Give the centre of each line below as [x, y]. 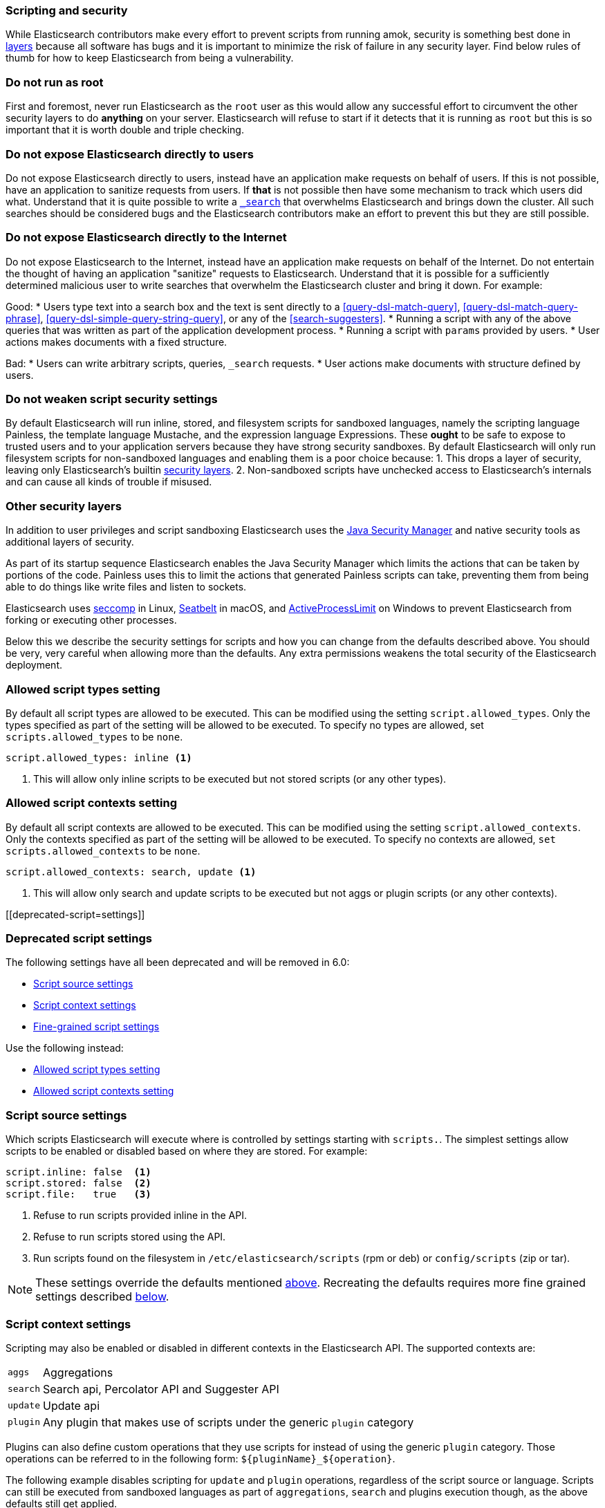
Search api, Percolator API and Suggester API [161, 1389]
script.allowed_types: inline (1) [99, 757]
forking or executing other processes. [91, 620]
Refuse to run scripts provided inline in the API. [140, 1216]
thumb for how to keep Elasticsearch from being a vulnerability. [150, 58]
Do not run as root [55, 82]
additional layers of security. [70, 542]
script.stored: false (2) [78, 1183]
